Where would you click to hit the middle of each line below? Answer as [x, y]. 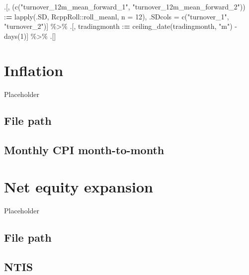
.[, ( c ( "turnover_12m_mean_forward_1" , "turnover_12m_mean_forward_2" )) [125, 6]
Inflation [34, 70]
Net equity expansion [79, 186]
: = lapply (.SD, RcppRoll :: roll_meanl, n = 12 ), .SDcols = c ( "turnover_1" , [117, 16]
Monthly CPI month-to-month [84, 150]
